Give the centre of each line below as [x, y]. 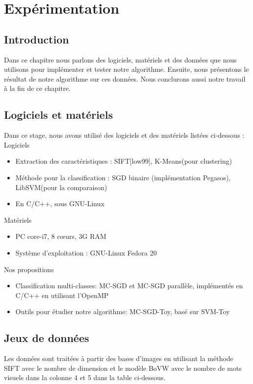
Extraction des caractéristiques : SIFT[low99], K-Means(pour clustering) [124, 161]
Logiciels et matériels [58, 115]
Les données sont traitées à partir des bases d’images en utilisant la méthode [119, 358]
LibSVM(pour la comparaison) [61, 187]
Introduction [37, 39]
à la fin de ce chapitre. [37, 88]
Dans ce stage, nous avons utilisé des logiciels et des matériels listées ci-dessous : [124, 135]
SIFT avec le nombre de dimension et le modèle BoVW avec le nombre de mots [123, 368]
